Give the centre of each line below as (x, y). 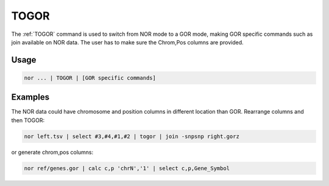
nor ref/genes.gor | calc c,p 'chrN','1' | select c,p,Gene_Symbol (127, 168)
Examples (30, 97)
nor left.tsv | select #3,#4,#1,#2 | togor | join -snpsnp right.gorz (132, 136)
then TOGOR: (28, 120)
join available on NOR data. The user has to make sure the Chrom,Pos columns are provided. (127, 42)
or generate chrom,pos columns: (52, 152)
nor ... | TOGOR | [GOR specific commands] (90, 78)
